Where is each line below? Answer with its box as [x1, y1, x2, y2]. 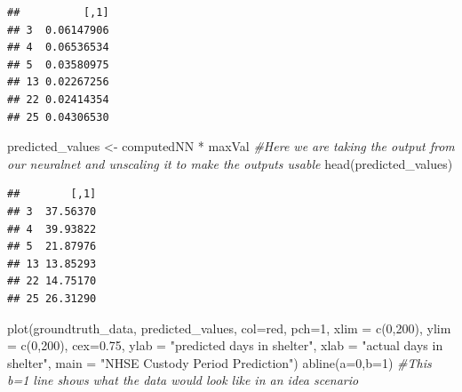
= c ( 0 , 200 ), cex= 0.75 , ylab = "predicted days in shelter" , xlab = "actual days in [7, 336, 443, 355]
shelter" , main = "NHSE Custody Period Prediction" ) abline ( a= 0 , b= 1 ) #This [7, 353, 432, 372]
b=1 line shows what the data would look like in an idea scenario [7, 371, 359, 389]
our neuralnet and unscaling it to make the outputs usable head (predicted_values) [7, 154, 453, 172]
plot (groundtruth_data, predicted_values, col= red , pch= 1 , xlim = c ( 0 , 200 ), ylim [7, 318, 451, 337]
